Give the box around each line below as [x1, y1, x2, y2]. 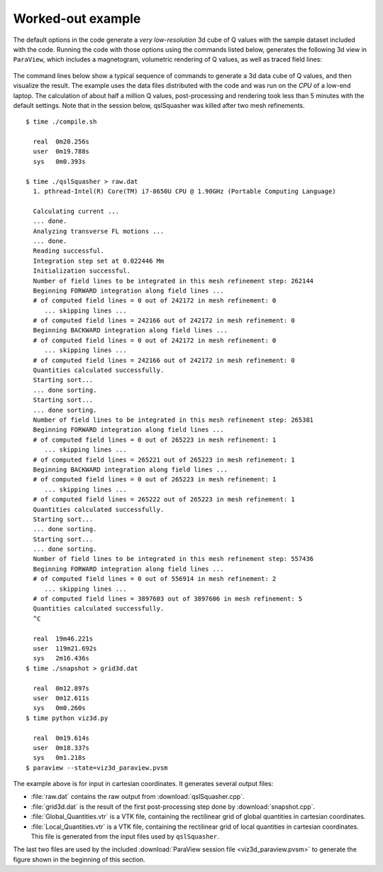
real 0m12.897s [33, 684, 90, 692]
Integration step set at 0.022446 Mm [33, 256, 165, 265]
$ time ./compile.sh [26, 118, 97, 126]
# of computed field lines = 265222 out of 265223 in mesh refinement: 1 [33, 496, 295, 503]
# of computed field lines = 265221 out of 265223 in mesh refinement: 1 [33, 455, 295, 464]
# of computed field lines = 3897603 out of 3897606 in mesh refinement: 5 [33, 595, 303, 603]
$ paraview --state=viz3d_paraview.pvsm [26, 763, 168, 772]
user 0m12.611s [33, 694, 90, 702]
